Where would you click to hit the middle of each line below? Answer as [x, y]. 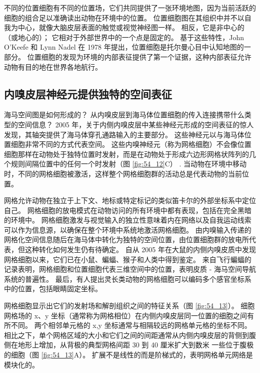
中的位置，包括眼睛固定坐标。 [53, 289]
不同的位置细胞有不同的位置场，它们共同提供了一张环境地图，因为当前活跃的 [130, 8]
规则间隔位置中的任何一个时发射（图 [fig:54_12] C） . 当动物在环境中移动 [128, 164]
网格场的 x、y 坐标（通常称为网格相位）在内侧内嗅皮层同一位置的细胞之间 [126, 315]
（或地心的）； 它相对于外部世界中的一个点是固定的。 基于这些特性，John [124, 37]
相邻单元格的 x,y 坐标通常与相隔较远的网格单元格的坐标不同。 [150, 325]
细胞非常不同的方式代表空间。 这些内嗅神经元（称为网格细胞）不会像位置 [131, 144]
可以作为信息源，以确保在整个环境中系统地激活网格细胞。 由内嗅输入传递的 [128, 229]
